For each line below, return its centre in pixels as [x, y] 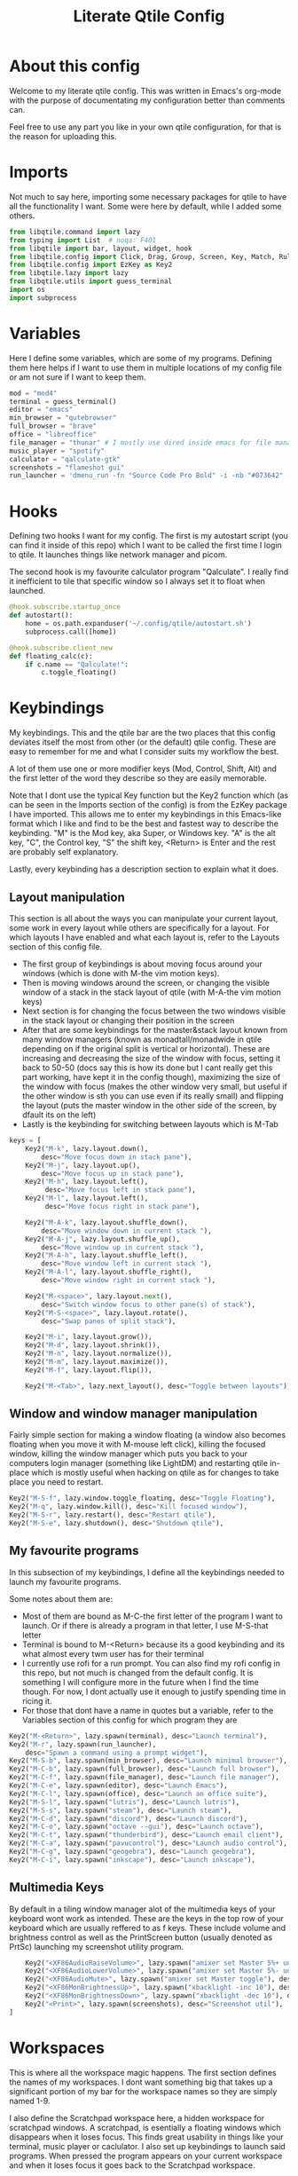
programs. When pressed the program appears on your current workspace [146, 2156]
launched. [27, 591]
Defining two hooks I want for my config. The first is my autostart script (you [149, 536]
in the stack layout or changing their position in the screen [128, 1021]
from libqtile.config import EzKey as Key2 [91, 265]
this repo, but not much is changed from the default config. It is [137, 1672]
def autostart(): [41, 615]
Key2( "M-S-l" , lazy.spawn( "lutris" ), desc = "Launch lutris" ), [125, 1802]
